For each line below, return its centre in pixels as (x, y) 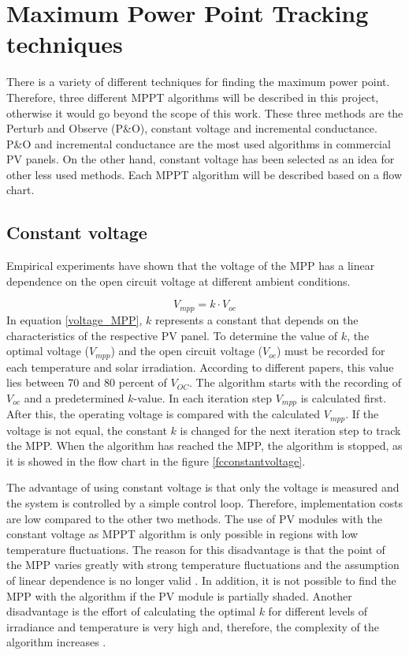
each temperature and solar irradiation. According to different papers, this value (200, 367)
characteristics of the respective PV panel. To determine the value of (172, 335)
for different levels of (318, 611)
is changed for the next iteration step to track (290, 430)
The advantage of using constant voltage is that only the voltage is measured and (203, 487)
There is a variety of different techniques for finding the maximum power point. (198, 82)
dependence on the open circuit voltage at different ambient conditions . (178, 281)
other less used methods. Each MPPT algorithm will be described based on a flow (204, 174)
